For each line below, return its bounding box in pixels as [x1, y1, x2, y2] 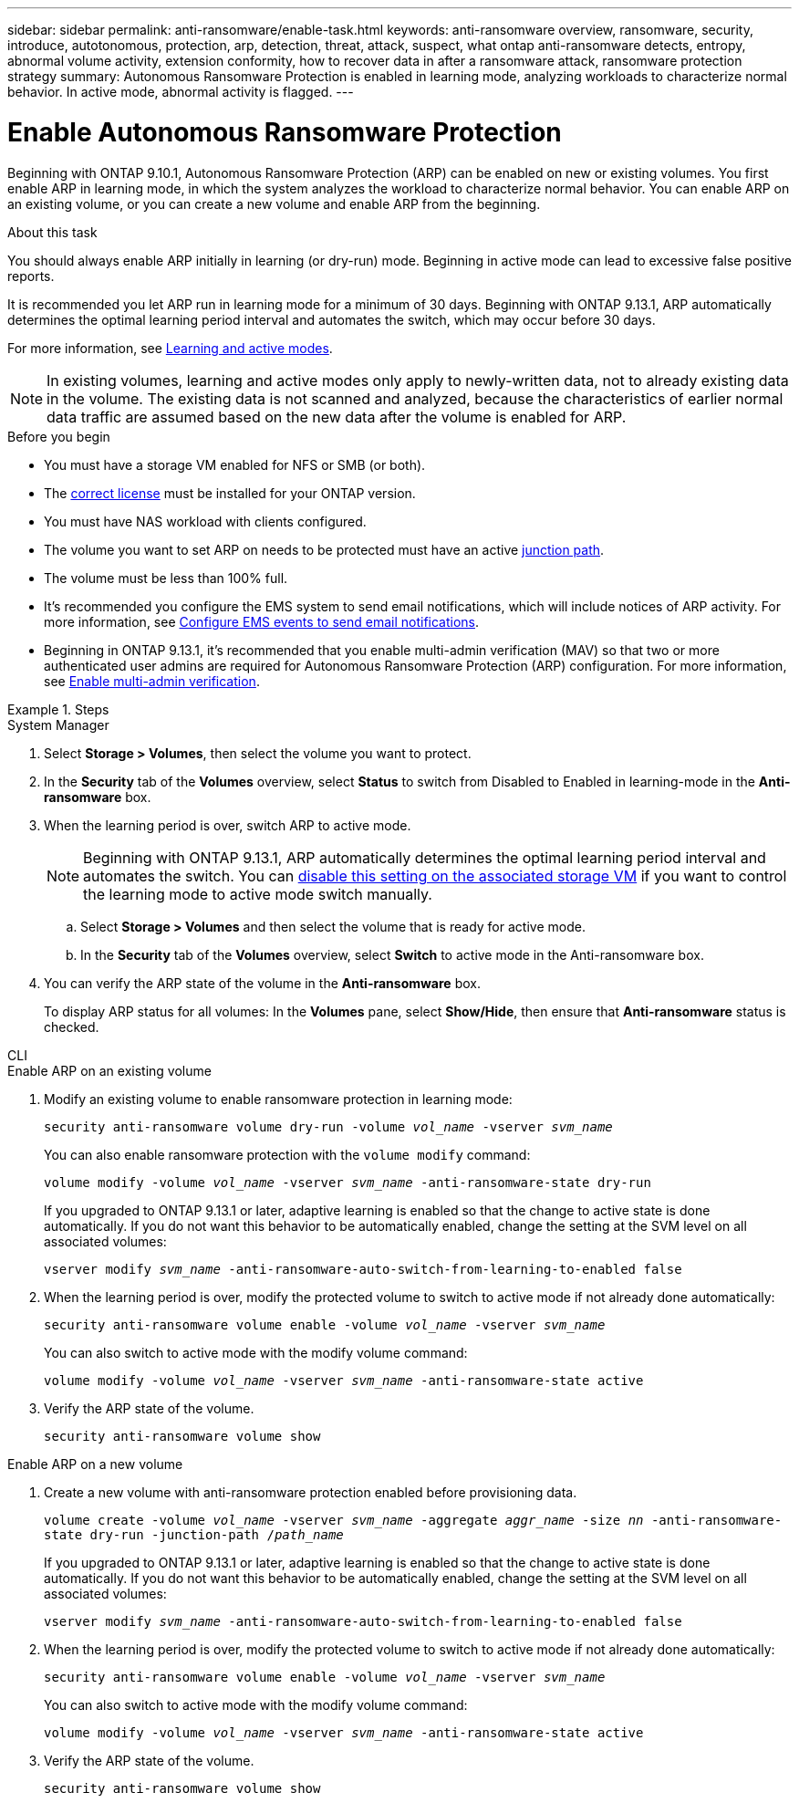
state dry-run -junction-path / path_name [44, 1527, 344, 1542]
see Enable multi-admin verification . [44, 672, 260, 689]
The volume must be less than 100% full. [44, 569, 288, 586]
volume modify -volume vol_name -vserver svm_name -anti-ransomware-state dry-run [44, 1174, 651, 1190]
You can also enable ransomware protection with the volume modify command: [44, 1146, 531, 1162]
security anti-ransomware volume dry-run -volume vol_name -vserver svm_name [44, 1119, 613, 1134]
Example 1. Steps [7, 701, 109, 717]
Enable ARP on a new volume [7, 1455, 183, 1472]
